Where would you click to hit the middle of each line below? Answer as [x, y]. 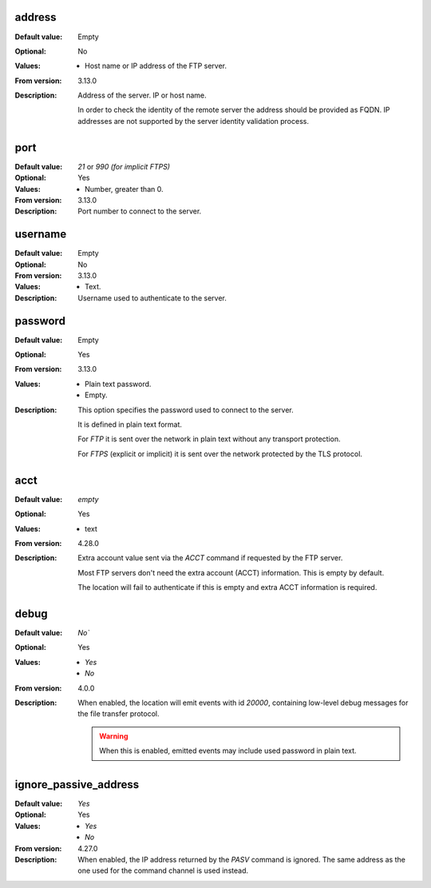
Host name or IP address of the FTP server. [156, 66]
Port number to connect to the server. [140, 211]
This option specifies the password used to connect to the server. [186, 410]
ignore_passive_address [77, 784]
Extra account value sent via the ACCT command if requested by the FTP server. [210, 558]
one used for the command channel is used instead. [163, 870]
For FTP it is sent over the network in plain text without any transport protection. [209, 439]
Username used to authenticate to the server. [152, 298]
